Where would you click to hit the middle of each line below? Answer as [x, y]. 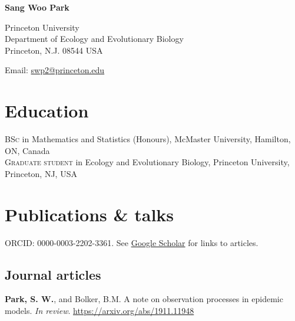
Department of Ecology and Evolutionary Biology [94, 39]
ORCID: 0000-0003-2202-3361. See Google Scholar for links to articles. [132, 242]
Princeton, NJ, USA [41, 173]
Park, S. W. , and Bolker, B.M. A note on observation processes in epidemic [144, 299]
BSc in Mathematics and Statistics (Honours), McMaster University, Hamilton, [148, 139]
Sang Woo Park [37, 7]
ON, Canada [27, 150]
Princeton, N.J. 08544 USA [54, 50]
